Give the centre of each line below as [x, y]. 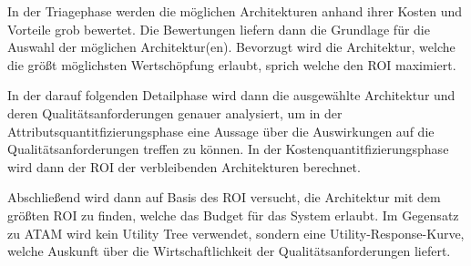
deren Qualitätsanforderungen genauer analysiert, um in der [175, 113]
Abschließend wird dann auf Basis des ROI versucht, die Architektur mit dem [224, 197]
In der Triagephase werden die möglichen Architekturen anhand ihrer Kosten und [235, 11]
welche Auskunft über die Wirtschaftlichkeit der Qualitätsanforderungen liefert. [229, 251]
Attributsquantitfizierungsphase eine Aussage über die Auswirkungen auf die [221, 131]
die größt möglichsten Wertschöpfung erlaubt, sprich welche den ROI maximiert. [232, 64]
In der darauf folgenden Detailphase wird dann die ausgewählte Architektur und [231, 95]
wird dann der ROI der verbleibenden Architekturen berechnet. [184, 166]
